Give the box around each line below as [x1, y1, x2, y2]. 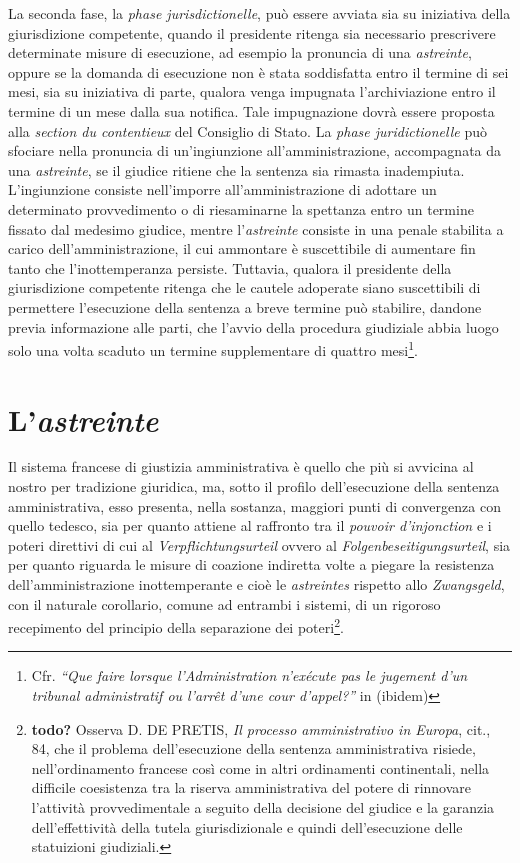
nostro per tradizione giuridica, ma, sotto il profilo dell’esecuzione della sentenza [8, 476, 500, 497]
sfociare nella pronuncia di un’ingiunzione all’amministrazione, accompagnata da [8, 140, 502, 161]
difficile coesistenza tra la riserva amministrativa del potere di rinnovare [31, 777, 472, 798]
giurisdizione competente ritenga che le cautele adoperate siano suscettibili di [8, 277, 481, 298]
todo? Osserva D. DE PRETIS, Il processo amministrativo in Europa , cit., [31, 718, 491, 739]
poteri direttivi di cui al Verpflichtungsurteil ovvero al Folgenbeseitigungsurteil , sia [8, 534, 511, 555]
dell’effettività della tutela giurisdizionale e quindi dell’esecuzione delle [31, 816, 463, 837]
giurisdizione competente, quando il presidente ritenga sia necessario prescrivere [8, 22, 496, 43]
